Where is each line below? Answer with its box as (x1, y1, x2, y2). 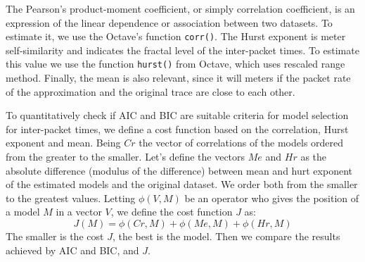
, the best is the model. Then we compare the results (112, 229, 340, 244)
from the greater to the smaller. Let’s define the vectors (6, 149, 245, 164)
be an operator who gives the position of (184, 190, 359, 205)
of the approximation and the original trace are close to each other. (6, 84, 295, 99)
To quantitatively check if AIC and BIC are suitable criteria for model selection (6, 108, 349, 123)
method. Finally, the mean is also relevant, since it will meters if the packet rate (6, 70, 351, 85)
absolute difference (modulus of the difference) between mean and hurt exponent (6, 163, 352, 177)
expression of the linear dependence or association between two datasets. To (6, 15, 333, 30)
